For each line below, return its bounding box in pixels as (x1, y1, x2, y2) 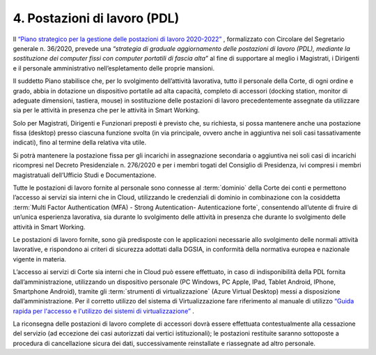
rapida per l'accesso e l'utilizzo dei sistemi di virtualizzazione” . (13, 307, 195, 315)
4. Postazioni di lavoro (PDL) (13, 10, 180, 26)
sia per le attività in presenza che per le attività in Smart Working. (13, 106, 200, 114)
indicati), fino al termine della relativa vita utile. (13, 138, 147, 146)
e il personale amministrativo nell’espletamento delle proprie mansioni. (13, 63, 215, 73)
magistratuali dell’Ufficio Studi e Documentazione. (13, 171, 157, 179)
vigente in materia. (13, 255, 66, 263)
